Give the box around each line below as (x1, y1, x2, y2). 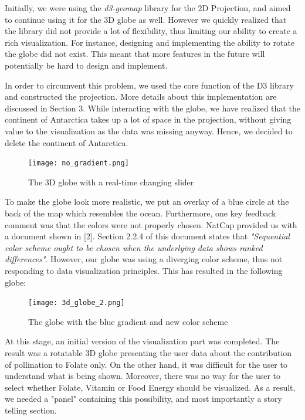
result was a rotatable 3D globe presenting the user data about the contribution (5, 346, 292, 358)
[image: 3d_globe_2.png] (28, 299, 125, 307)
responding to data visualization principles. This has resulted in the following (5, 264, 283, 276)
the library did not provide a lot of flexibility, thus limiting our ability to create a (5, 25, 297, 37)
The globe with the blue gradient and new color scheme (28, 315, 228, 327)
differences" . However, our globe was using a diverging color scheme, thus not (5, 253, 283, 265)
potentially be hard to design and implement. (5, 59, 168, 71)
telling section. (5, 404, 57, 416)
